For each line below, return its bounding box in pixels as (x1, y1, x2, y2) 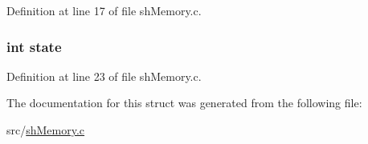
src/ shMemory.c (6, 122, 85, 138)
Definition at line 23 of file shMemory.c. (6, 67, 202, 84)
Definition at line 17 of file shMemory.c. (6, 2, 202, 18)
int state (6, 36, 62, 56)
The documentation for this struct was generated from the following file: (6, 94, 362, 111)
